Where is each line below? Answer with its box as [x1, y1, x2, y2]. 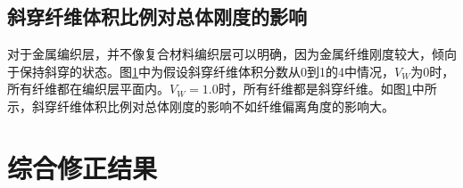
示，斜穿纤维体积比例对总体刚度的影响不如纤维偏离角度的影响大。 [7, 96, 394, 115]
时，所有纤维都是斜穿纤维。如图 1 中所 [218, 79, 437, 98]
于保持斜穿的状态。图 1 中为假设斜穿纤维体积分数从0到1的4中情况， [7, 61, 394, 80]
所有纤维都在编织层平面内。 [7, 79, 169, 98]
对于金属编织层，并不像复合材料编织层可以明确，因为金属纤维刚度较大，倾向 [7, 45, 457, 63]
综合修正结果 [7, 149, 158, 185]
